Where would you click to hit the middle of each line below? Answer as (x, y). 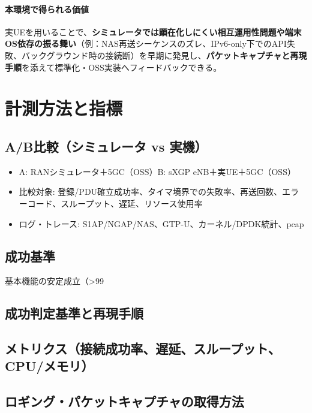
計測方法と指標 (64, 108)
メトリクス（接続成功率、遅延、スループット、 (143, 349)
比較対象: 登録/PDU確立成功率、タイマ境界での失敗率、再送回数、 (151, 192)
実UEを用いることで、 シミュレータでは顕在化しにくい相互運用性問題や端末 (153, 31)
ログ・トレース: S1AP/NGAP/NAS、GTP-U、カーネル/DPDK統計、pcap (161, 223)
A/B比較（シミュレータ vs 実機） (106, 146)
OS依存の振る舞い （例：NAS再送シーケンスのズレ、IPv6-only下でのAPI (146, 43)
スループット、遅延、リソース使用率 (132, 203)
